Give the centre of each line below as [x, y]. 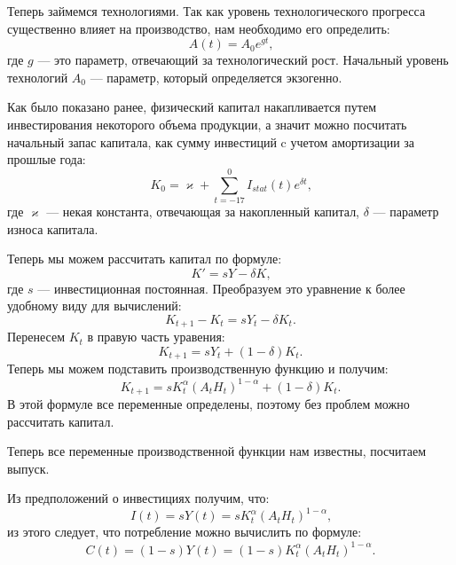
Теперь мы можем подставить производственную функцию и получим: [198, 369]
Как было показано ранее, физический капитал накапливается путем [192, 107]
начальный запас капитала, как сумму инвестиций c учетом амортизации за [211, 141]
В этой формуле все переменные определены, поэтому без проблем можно [208, 403]
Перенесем [36, 337]
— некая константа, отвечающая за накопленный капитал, [203, 211]
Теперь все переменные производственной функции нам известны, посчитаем [217, 451]
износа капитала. [53, 228]
